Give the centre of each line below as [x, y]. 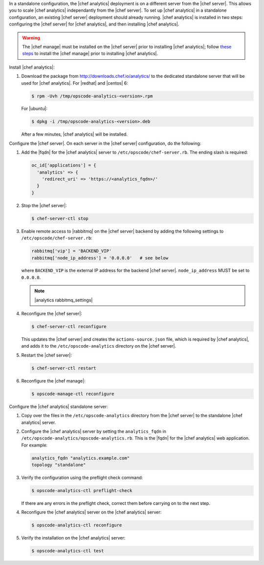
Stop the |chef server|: [44, 205]
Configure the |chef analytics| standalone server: [58, 406]
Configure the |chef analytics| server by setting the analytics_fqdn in [94, 431]
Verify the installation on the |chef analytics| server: [73, 538]
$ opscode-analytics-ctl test [68, 551]
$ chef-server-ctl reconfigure [69, 327]
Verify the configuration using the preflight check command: [82, 478]
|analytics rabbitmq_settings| [64, 300]
